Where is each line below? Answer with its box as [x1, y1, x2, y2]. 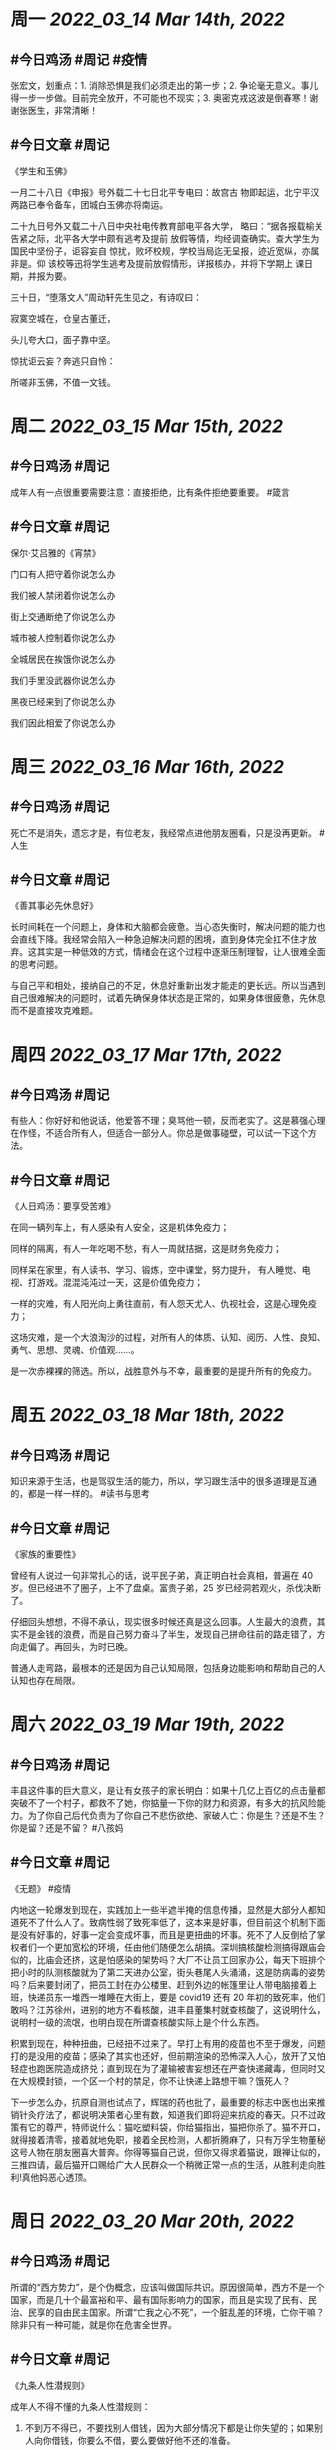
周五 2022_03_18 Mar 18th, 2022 [10, 1404, 285, 1427]
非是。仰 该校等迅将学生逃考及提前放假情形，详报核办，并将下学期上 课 [10, 257, 305, 269]
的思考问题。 [10, 958, 63, 970]
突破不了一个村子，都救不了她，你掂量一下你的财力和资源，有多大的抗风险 [10, 1797, 317, 1809]
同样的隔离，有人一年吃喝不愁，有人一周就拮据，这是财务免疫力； [10, 1243, 282, 1255]
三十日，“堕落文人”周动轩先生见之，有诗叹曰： [10, 291, 203, 303]
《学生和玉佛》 [10, 165, 72, 177]
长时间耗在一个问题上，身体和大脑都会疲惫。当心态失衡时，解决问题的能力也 [10, 921, 326, 933]
